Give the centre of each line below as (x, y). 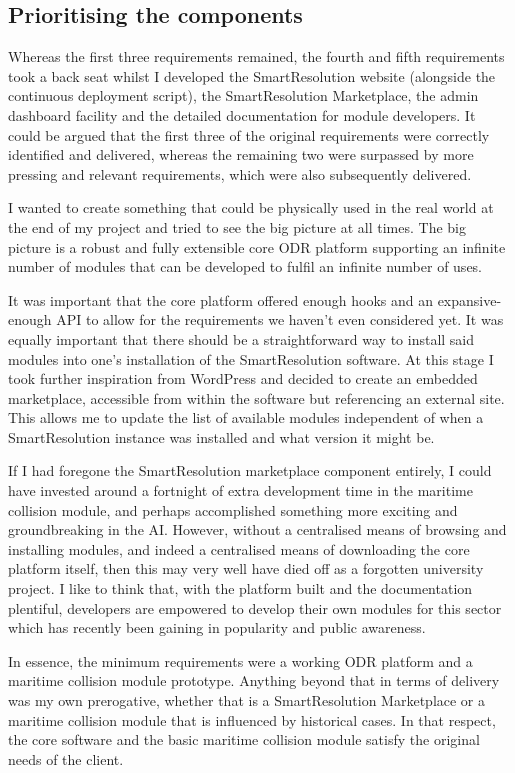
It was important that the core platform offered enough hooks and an (220, 299)
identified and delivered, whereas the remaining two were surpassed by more (241, 154)
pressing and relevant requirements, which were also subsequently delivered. (240, 173)
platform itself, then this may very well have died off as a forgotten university (246, 568)
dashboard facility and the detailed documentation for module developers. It (242, 114)
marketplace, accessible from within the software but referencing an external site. (256, 397)
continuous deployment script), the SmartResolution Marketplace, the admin (243, 95)
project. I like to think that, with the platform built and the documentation (240, 588)
